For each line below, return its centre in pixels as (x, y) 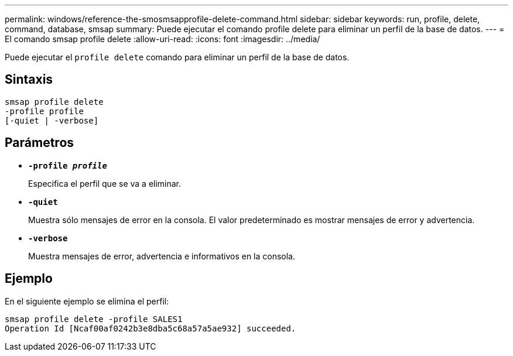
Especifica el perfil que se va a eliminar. (105, 183)
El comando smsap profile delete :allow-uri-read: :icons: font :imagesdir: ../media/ (163, 39)
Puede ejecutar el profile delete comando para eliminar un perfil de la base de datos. (177, 57)
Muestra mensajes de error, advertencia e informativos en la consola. (162, 256)
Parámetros (40, 143)
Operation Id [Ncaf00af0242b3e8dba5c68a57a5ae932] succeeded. (151, 328)
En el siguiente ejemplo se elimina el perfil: (87, 301)
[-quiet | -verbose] (52, 120)
